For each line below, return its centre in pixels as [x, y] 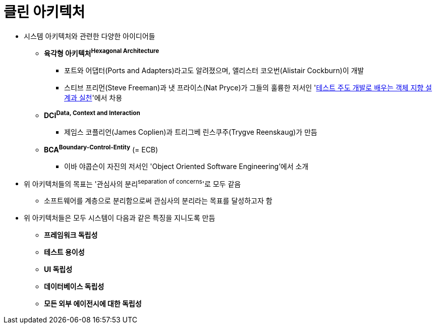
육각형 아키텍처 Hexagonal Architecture [102, 53]
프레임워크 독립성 [71, 235]
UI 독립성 [58, 269]
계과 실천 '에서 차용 [93, 98]
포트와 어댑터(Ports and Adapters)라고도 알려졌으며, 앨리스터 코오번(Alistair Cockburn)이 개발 [214, 71]
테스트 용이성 [64, 252]
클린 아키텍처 [44, 12]
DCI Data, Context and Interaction [92, 115]
